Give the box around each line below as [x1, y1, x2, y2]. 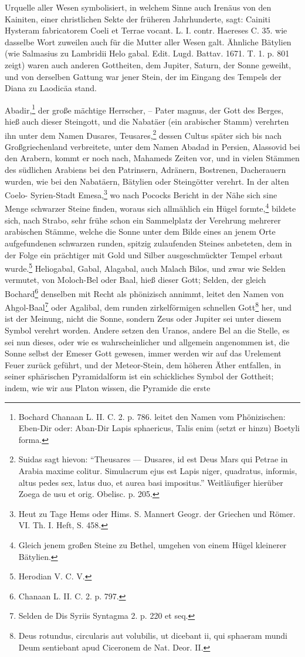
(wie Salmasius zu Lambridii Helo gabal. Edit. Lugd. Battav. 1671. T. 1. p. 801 [5, 47, 290, 59]
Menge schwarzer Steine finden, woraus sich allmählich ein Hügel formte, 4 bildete [5, 201, 296, 215]
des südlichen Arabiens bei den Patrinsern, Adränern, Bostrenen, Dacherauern [5, 164, 286, 176]
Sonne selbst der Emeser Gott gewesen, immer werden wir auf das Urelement [5, 347, 282, 359]
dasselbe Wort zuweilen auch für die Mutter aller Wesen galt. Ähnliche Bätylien [5, 35, 292, 48]
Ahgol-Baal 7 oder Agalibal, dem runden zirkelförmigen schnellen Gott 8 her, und [5, 299, 292, 313]
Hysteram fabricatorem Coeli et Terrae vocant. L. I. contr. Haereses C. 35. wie [5, 24, 287, 36]
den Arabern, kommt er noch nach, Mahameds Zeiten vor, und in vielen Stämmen [5, 152, 300, 164]
